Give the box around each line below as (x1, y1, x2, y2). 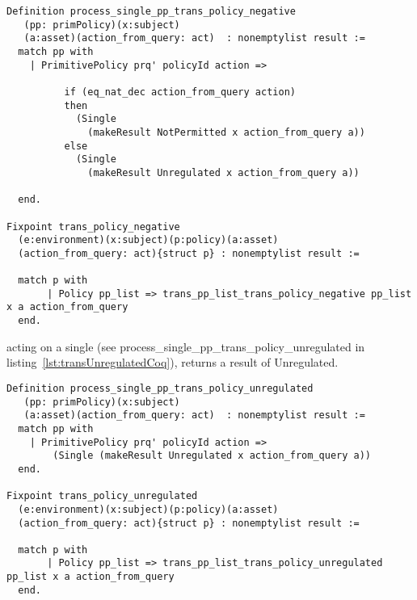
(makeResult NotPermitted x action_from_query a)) (87, 126, 365, 138)
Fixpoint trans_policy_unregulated (6, 490, 198, 502)
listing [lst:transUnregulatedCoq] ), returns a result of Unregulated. (6, 354, 339, 371)
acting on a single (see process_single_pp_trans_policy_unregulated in (6, 338, 365, 355)
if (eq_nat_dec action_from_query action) (64, 86, 296, 98)
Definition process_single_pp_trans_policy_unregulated (6, 382, 314, 394)
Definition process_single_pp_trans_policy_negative (6, 6, 296, 17)
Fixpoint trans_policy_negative (6, 220, 180, 233)
